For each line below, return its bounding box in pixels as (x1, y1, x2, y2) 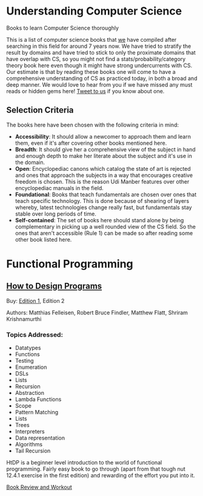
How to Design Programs (6, 281, 102, 291)
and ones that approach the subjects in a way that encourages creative (15, 171, 193, 179)
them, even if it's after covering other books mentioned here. (15, 139, 167, 147)
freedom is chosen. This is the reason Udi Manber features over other (15, 177, 190, 185)
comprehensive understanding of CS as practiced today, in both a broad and (6, 74, 198, 82)
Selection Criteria (6, 105, 74, 116)
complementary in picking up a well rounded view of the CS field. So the (15, 223, 196, 230)
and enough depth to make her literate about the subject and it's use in (15, 152, 192, 159)
